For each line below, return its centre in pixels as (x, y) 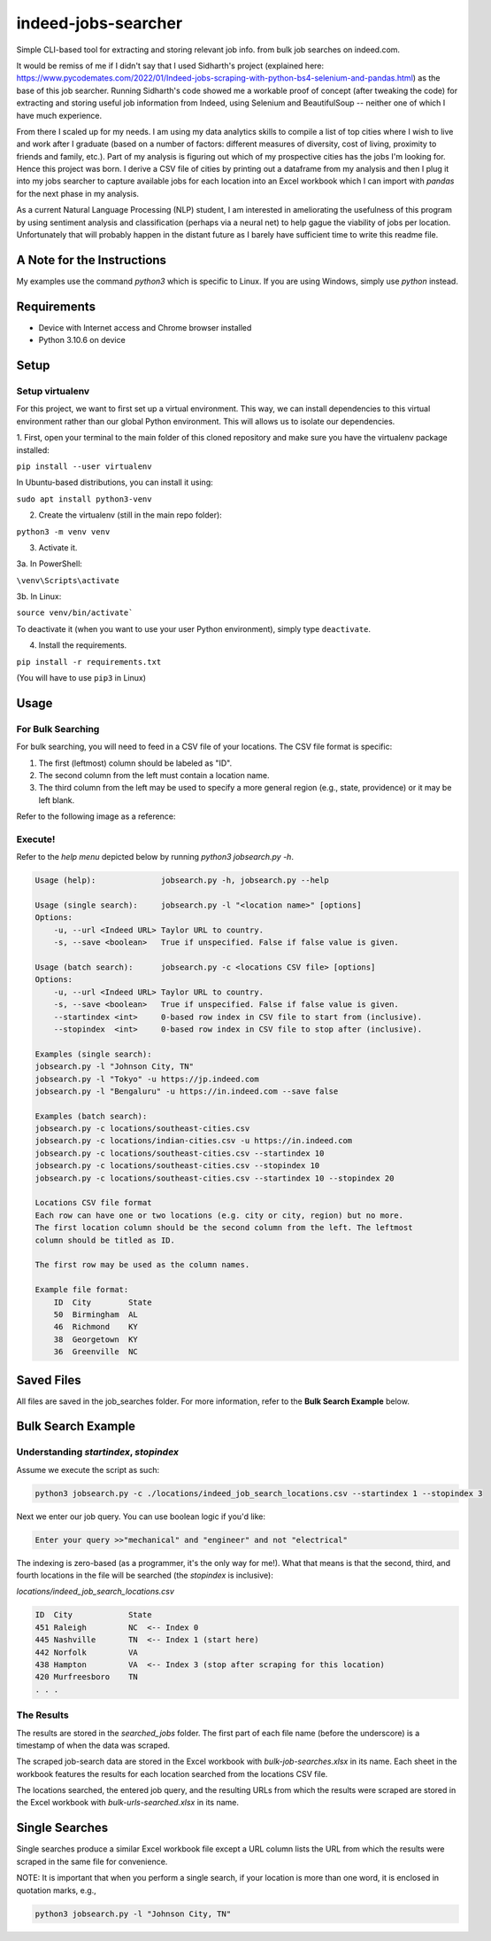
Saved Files (49, 1380)
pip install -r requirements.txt (89, 662)
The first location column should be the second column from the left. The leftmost (224, 1228)
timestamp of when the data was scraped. (93, 1745)
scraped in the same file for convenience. (92, 1861)
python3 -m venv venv (63, 531)
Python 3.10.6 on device (82, 340)
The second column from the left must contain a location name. (154, 775)
